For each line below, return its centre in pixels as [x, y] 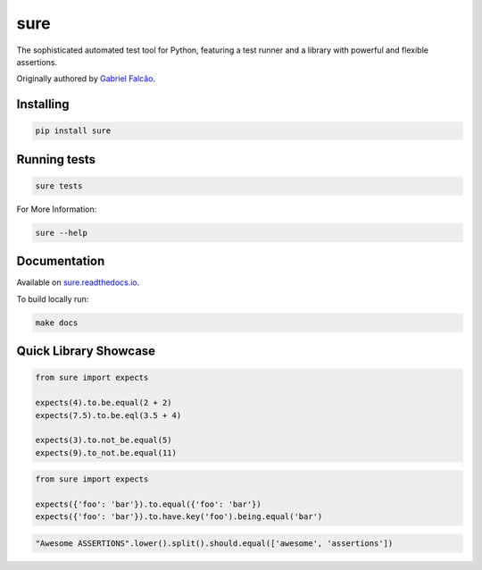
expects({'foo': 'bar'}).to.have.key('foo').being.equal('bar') [179, 517]
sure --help [62, 233]
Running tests [56, 159]
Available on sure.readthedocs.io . [78, 282]
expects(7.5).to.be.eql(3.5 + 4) [108, 415]
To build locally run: [53, 298]
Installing [43, 104]
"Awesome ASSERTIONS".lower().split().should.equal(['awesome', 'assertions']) [214, 544]
